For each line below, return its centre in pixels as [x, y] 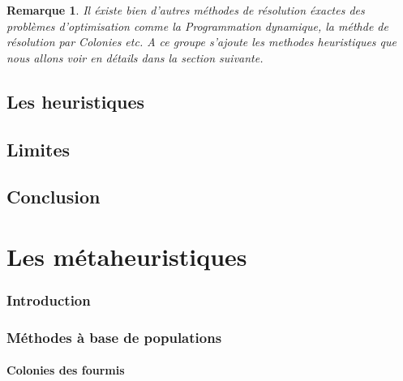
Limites [39, 149]
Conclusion [54, 197]
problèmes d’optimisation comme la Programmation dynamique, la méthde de [197, 26]
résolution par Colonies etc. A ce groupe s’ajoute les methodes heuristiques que [201, 42]
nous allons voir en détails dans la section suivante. [135, 57]
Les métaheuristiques [127, 256]
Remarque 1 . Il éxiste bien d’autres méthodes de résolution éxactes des [186, 10]
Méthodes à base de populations [114, 337]
